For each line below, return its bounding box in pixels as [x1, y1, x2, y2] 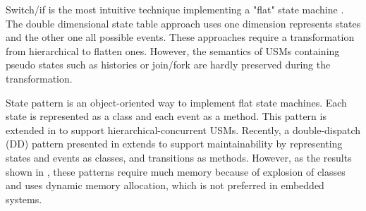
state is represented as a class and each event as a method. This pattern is [6, 109, 327, 123]
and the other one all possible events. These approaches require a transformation [6, 30, 355, 44]
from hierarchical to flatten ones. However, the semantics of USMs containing [6, 43, 340, 58]
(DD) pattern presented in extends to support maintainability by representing [6, 136, 343, 151]
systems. [6, 191, 42, 206]
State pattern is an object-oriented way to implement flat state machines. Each [6, 95, 347, 109]
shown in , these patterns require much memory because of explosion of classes [6, 164, 346, 179]
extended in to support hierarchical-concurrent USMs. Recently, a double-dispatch [6, 122, 361, 137]
